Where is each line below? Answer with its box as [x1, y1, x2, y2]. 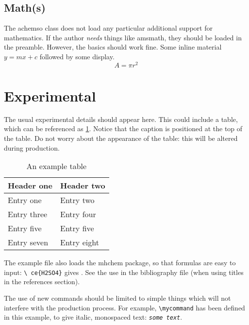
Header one [8, 180, 53, 191]
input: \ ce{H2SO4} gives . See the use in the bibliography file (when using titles [4, 267, 244, 277]
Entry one [8, 194, 42, 206]
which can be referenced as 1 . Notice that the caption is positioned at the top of [4, 123, 243, 134]
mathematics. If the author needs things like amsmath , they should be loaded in [4, 32, 242, 42]
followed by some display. [39, 51, 115, 61]
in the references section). [4, 276, 80, 287]
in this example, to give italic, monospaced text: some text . [4, 312, 183, 322]
